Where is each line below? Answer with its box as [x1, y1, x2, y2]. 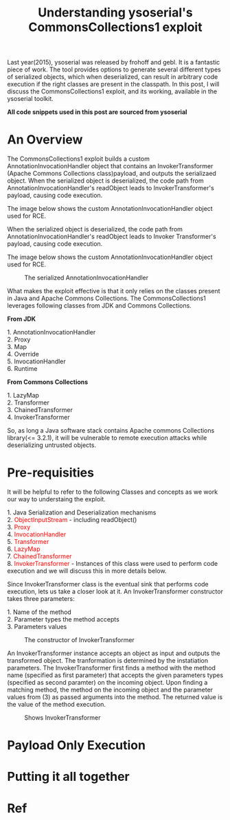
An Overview [7, 132, 83, 148]
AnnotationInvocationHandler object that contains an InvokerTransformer [7, 162, 214, 170]
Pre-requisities [7, 465, 95, 481]
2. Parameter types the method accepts [7, 615, 120, 624]
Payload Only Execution [7, 738, 146, 753]
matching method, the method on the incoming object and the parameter [7, 685, 214, 694]
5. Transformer [7, 538, 49, 546]
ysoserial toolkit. [7, 95, 54, 103]
